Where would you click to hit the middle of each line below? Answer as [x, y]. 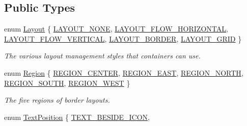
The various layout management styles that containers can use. [102, 56]
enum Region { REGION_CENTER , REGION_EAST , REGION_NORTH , [124, 72]
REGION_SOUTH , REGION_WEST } [67, 83]
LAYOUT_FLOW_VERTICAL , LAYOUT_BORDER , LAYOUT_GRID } [123, 38]
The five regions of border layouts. [57, 100]
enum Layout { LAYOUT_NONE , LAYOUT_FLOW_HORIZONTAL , [116, 29]
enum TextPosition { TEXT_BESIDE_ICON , [77, 117]
